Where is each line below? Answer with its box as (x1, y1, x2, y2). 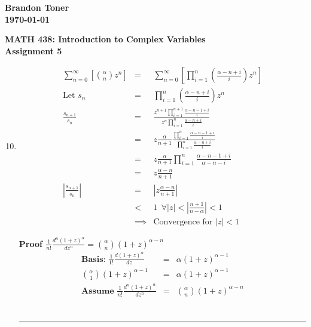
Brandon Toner (5, 1, 69, 13)
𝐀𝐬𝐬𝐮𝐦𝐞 (81, 286, 114, 295)
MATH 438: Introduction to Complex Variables (5, 33, 206, 45)
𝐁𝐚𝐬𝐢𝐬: (81, 255, 106, 264)
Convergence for (153, 217, 213, 226)
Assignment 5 (5, 44, 62, 57)
